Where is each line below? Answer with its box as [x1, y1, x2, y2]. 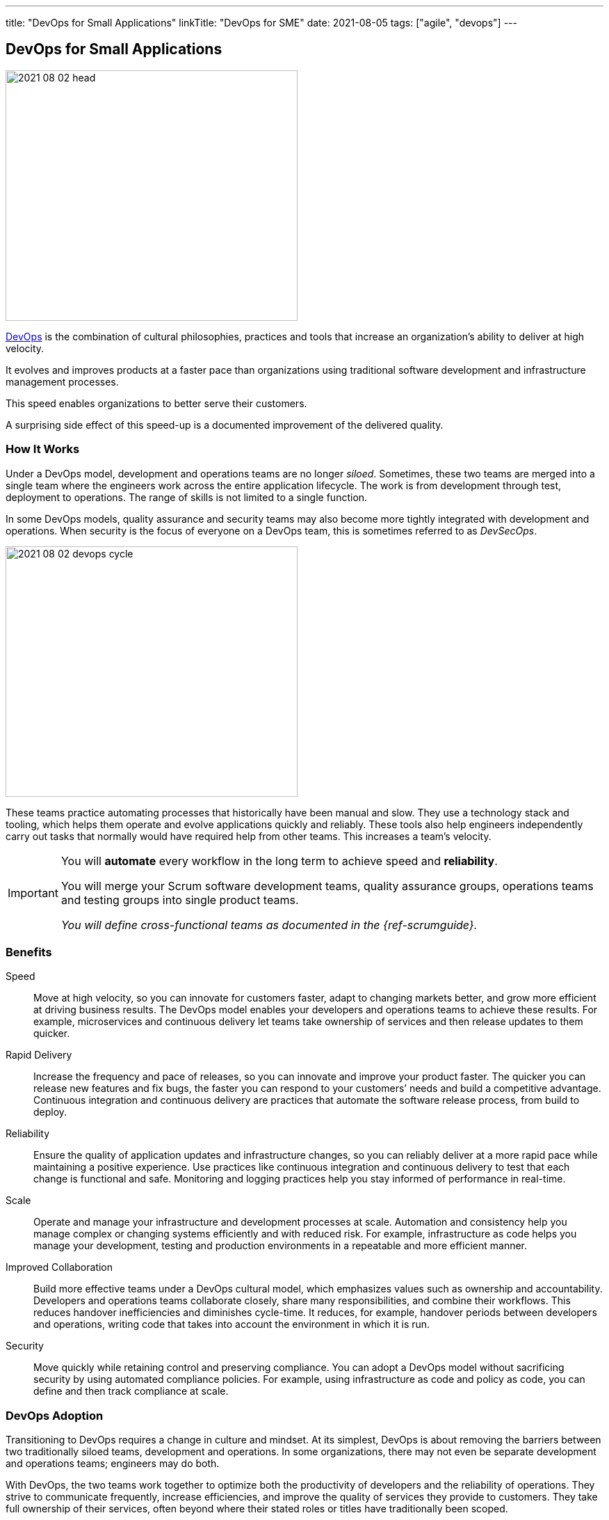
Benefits [6, 944, 52, 959]
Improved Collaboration [6, 1261, 113, 1274]
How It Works [6, 442, 80, 457]
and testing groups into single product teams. [60, 892, 299, 907]
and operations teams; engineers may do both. [6, 1457, 220, 1470]
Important [8, 885, 58, 900]
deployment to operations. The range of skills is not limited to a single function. [6, 491, 368, 503]
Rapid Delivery [6, 1049, 72, 1061]
